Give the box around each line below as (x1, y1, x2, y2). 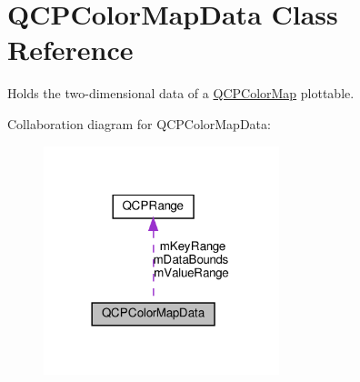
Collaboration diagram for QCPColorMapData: (7, 114, 271, 133)
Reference (7, 31, 134, 68)
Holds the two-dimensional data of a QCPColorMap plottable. (7, 84, 355, 103)
